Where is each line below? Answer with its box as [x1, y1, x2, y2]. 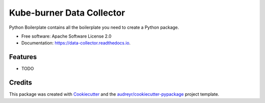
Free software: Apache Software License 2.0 [21, 33, 112, 39]
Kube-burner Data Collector [9, 7, 125, 18]
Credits [9, 79, 32, 87]
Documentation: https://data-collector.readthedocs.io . [21, 40, 131, 46]
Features [9, 53, 37, 61]
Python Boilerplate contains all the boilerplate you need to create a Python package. [9, 24, 179, 30]
